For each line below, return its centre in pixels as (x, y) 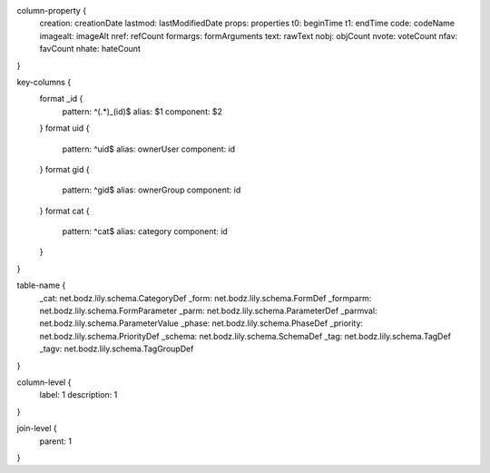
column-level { (44, 382)
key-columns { (44, 82)
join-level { (37, 429)
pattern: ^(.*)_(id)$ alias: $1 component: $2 (142, 111)
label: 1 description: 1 (78, 395)
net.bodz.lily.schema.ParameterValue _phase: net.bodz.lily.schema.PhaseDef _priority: (201, 323)
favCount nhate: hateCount (90, 49)
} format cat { (64, 211)
